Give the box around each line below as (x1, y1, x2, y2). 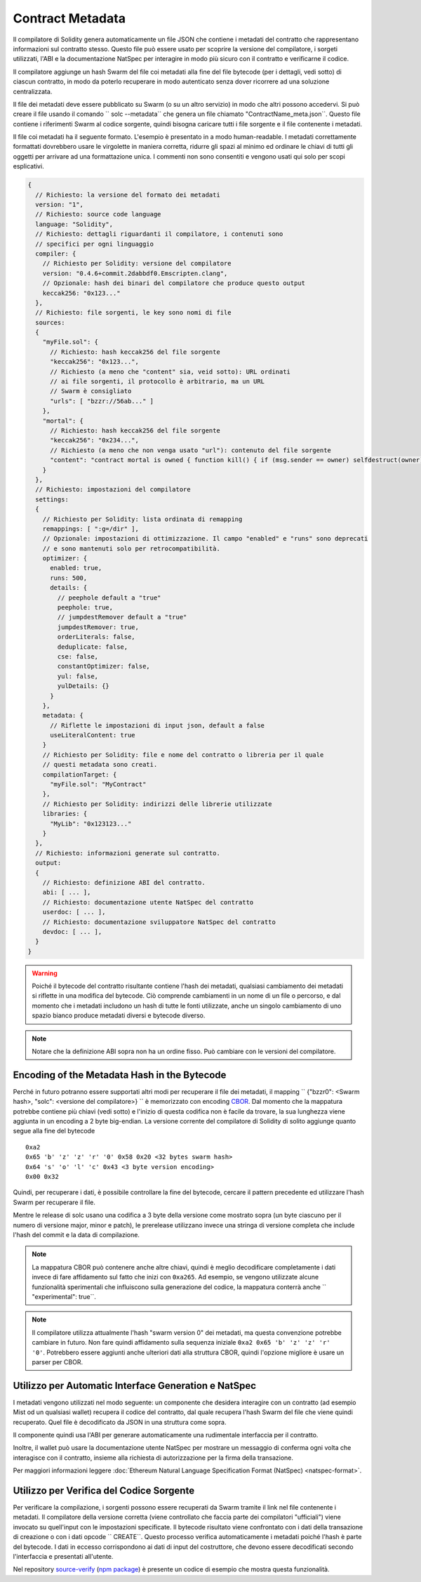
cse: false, (57, 652, 98, 660)
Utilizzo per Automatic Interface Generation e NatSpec (13, 1380, 256, 1392)
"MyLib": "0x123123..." (50, 819, 132, 828)
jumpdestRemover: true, (57, 623, 140, 631)
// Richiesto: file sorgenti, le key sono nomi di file (35, 309, 232, 317)
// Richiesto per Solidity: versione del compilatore (42, 260, 232, 268)
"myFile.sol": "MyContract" (50, 780, 147, 789)
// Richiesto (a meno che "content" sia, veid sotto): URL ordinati (50, 367, 291, 376)
